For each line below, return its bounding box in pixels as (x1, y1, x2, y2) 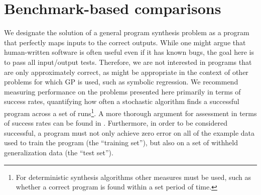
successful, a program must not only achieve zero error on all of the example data (4, 127, 255, 138)
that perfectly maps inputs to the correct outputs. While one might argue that (4, 37, 246, 47)
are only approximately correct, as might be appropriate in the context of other (4, 66, 248, 77)
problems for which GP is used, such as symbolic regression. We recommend (4, 76, 238, 87)
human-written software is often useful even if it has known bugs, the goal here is (4, 47, 254, 57)
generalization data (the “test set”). (4, 147, 113, 157)
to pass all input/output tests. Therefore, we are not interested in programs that (4, 56, 252, 67)
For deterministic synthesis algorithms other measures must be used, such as (16, 171, 251, 182)
